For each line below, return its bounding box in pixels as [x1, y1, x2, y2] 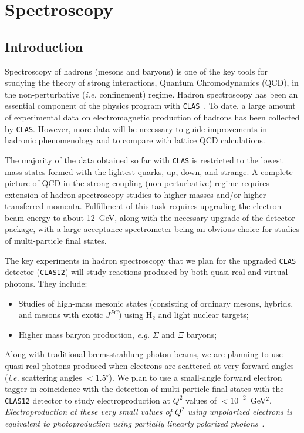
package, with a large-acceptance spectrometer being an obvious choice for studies [5, 223, 300, 235]
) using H [118, 308, 153, 321]
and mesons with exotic [18, 308, 103, 321]
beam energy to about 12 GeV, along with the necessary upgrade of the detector [5, 211, 295, 223]
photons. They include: [5, 277, 87, 289]
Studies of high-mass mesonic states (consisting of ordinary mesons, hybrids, [18, 297, 293, 309]
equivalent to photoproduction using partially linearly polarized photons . [5, 417, 265, 429]
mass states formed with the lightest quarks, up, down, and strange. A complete [5, 165, 293, 177]
